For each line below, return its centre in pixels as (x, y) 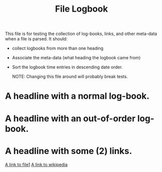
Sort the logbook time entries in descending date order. (67, 67)
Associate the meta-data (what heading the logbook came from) (76, 58)
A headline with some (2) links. (69, 151)
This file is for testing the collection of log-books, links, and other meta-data (81, 34)
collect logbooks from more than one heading (57, 48)
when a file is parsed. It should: (36, 39)
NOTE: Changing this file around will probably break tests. (70, 77)
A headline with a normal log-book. (77, 96)
